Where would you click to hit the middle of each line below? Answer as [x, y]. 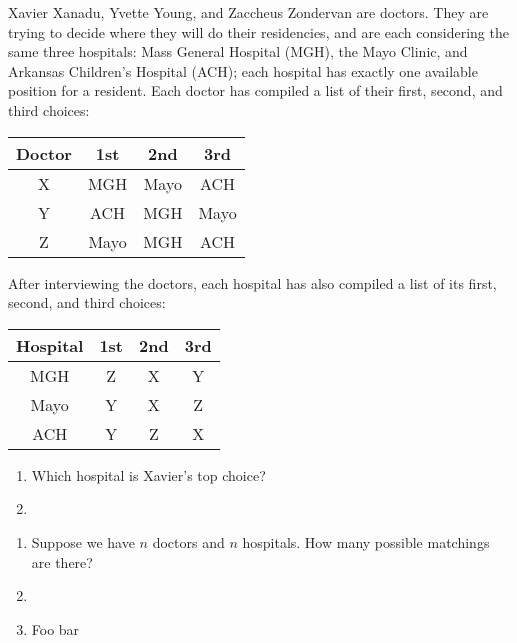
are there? [62, 561]
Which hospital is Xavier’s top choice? [148, 474]
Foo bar [55, 628]
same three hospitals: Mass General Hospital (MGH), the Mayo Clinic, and [238, 51]
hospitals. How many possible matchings [366, 541]
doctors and [188, 541]
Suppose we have [83, 541]
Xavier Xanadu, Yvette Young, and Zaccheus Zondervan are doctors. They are [248, 12]
